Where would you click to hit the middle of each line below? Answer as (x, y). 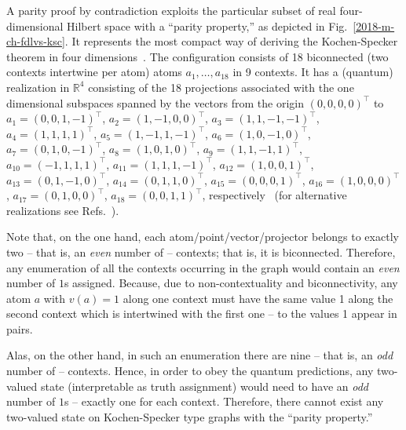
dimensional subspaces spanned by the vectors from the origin (155, 102)
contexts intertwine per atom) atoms (94, 72)
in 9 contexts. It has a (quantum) (313, 72)
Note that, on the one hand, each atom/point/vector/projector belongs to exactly (203, 237)
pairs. (20, 328)
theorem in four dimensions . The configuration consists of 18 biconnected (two (198, 56)
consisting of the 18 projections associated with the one (221, 87)
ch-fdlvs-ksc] (36, 41)
